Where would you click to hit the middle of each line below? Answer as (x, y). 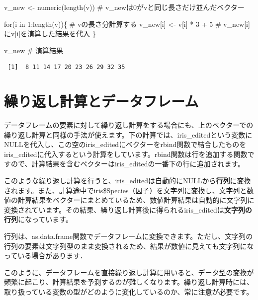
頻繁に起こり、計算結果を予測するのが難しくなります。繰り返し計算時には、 (129, 282)
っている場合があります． (45, 256)
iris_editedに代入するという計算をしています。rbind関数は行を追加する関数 (126, 154)
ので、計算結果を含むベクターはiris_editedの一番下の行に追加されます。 (128, 164)
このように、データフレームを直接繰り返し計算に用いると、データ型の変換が (129, 272)
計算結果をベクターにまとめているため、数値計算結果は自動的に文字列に (136, 200)
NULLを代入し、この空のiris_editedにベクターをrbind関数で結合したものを (125, 144)
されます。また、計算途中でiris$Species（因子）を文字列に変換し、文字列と (126, 190)
